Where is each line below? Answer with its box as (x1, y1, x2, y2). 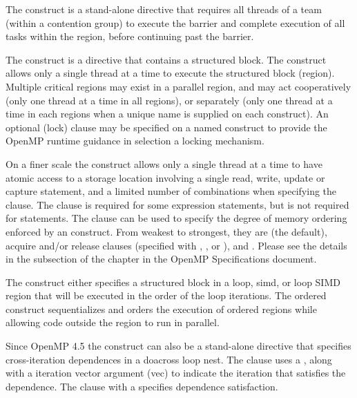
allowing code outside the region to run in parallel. (6, 315, 220, 330)
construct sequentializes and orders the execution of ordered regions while (6, 301, 317, 316)
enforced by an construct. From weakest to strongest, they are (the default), (6, 224, 327, 238)
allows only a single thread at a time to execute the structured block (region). (6, 66, 335, 80)
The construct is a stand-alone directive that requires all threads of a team (6, 2, 322, 16)
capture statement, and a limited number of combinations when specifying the (6, 184, 337, 198)
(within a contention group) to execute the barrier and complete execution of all (6, 15, 345, 30)
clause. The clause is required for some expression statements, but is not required (6, 197, 349, 211)
